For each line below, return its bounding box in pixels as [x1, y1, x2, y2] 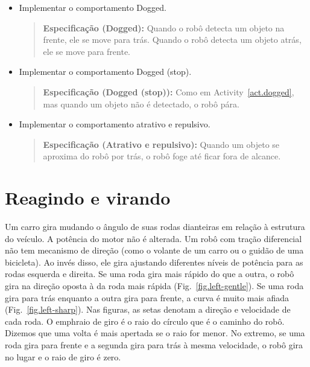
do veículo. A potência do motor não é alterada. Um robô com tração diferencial [5, 232, 302, 244]
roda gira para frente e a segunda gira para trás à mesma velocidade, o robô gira [5, 339, 303, 351]
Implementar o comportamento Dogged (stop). [19, 65, 192, 78]
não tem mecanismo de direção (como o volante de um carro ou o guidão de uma [5, 244, 304, 257]
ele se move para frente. [43, 45, 130, 57]
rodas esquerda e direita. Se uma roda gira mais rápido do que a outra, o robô [5, 267, 294, 280]
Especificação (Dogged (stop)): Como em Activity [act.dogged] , [43, 85, 294, 98]
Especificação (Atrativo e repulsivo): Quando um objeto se [43, 138, 280, 150]
